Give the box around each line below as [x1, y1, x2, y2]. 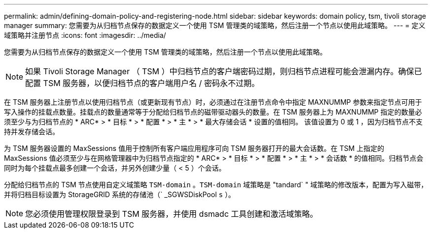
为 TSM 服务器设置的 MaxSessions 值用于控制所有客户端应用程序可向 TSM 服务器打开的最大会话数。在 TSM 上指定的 [4, 144, 385, 152]
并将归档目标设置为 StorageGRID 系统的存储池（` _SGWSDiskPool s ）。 [4, 190, 235, 199]
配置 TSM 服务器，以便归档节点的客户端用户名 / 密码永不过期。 [25, 78, 259, 88]
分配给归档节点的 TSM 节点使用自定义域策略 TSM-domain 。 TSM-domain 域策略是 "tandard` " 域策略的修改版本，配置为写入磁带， [4, 180, 428, 189]
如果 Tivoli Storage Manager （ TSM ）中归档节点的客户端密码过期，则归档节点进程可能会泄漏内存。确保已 [25, 66, 422, 76]
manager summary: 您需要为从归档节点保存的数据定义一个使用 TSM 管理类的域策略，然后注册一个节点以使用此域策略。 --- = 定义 [4, 21, 426, 29]
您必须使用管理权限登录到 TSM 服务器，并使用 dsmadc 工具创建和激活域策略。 [25, 209, 318, 219]
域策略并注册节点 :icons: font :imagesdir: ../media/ [4, 31, 166, 39]
